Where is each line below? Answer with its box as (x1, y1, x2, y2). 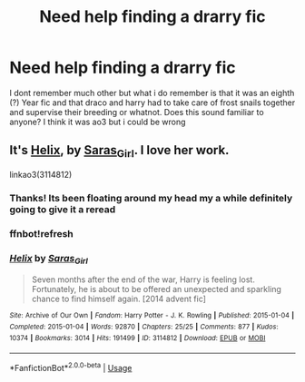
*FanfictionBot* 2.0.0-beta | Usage (9, 361, 133, 373)
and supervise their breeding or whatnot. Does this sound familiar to (9, 106, 265, 117)
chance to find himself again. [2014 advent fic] (31, 293, 207, 305)
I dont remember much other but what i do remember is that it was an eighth (9, 87, 295, 98)
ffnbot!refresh (9, 227, 74, 240)
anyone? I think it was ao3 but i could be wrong (9, 116, 186, 127)
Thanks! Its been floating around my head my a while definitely (9, 191, 293, 204)
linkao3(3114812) (9, 169, 73, 180)
